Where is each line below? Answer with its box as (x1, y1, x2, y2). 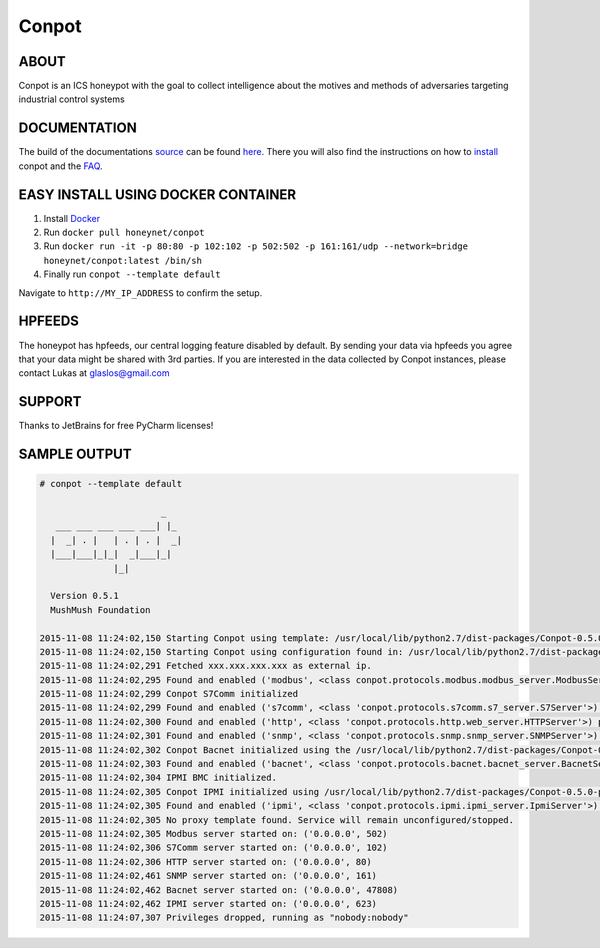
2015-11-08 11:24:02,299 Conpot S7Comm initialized (39, 688, 299, 700)
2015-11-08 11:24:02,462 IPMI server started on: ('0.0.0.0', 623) (39, 898, 378, 909)
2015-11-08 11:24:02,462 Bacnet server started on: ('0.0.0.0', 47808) (39, 884, 399, 895)
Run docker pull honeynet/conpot (43, 226, 205, 239)
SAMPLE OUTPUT (18, 446, 132, 463)
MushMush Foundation (50, 604, 151, 615)
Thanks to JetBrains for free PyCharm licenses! (18, 420, 214, 432)
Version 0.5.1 (50, 590, 120, 602)
